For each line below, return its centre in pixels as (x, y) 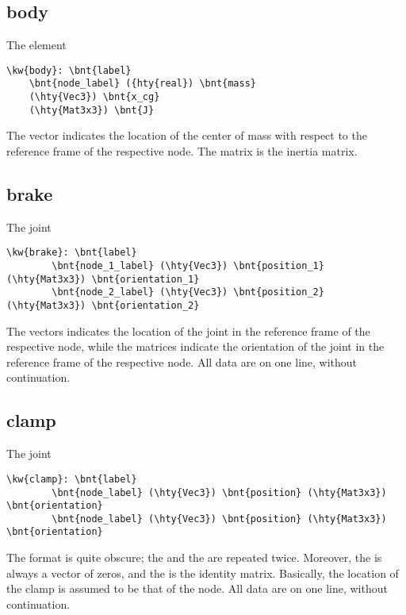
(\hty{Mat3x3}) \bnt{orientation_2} (103, 306)
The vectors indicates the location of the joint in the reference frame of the (188, 331)
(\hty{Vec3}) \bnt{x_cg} (94, 97)
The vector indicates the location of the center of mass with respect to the (187, 135)
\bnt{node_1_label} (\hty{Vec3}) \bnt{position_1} (188, 266)
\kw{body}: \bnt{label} (69, 70)
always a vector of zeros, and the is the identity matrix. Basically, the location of (203, 573)
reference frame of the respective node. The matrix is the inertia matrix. (182, 151)
